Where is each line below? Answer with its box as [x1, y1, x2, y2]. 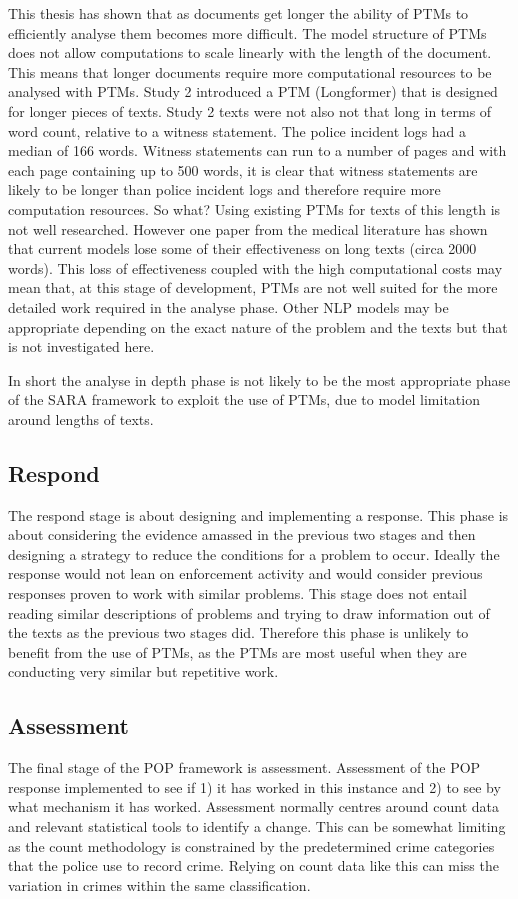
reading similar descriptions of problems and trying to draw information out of [8, 602, 490, 623]
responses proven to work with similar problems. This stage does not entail [8, 583, 467, 604]
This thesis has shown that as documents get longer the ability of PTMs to [8, 3, 469, 23]
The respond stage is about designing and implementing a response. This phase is [8, 504, 509, 525]
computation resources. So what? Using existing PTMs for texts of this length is [8, 198, 501, 219]
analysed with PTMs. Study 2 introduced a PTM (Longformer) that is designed [8, 81, 498, 102]
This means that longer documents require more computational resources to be [8, 61, 492, 82]
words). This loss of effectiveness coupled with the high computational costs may [8, 257, 503, 278]
